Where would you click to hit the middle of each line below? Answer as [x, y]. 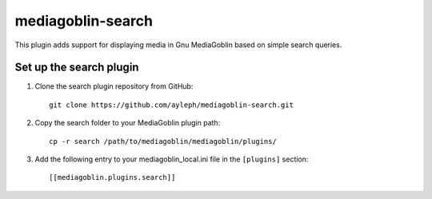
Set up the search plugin [77, 68]
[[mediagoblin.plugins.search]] [112, 177]
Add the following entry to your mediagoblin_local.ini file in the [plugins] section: [172, 159]
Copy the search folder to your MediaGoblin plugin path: [128, 123]
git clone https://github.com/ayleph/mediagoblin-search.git [171, 105]
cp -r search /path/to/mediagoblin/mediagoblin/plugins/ [163, 141]
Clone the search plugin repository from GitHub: [114, 86]
